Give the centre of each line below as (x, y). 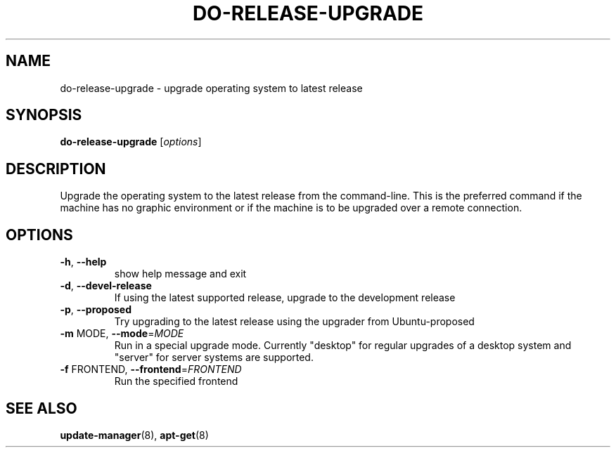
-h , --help (83, 262)
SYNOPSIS (44, 115)
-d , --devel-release (106, 286)
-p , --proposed (96, 310)
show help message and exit (180, 274)
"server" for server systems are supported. (214, 357)
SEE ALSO (41, 408)
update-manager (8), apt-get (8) (134, 435)
